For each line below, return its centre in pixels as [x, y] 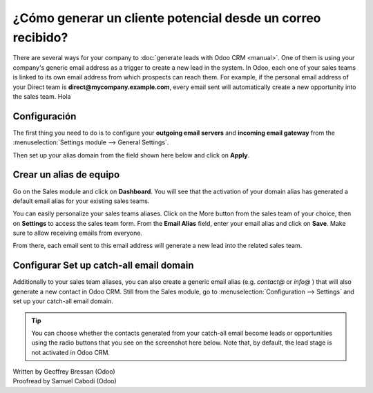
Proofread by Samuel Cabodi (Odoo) [65, 381]
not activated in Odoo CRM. [71, 352]
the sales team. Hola [42, 96]
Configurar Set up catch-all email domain [103, 266]
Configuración [45, 116]
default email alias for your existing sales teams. [81, 201]
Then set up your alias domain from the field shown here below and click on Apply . [131, 155]
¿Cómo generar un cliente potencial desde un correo [167, 18]
